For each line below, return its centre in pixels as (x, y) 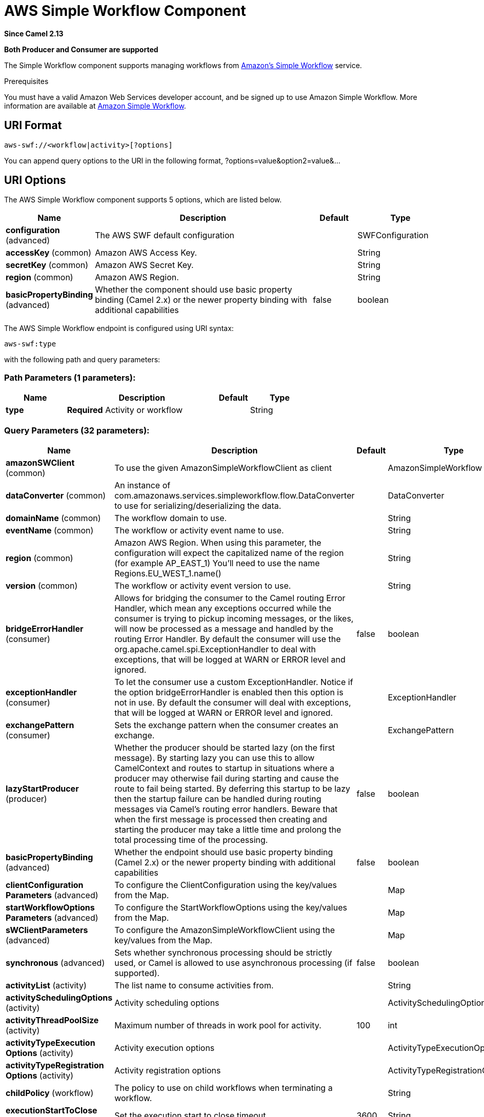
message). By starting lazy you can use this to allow (215, 758)
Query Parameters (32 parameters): (77, 430)
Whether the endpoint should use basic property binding (224, 852)
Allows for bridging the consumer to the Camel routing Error (230, 598)
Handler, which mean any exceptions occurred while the (223, 608)
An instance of (143, 485)
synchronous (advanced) (55, 963)
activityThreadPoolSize (52, 1020)
